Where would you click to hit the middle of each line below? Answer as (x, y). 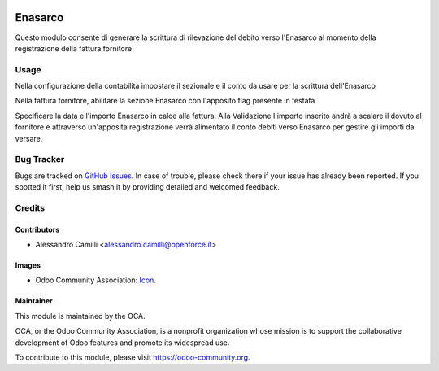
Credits (30, 207)
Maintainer (34, 301)
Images (28, 265)
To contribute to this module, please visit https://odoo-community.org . (133, 357)
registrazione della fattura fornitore (74, 48)
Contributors (37, 229)
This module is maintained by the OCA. (80, 316)
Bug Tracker (40, 159)
